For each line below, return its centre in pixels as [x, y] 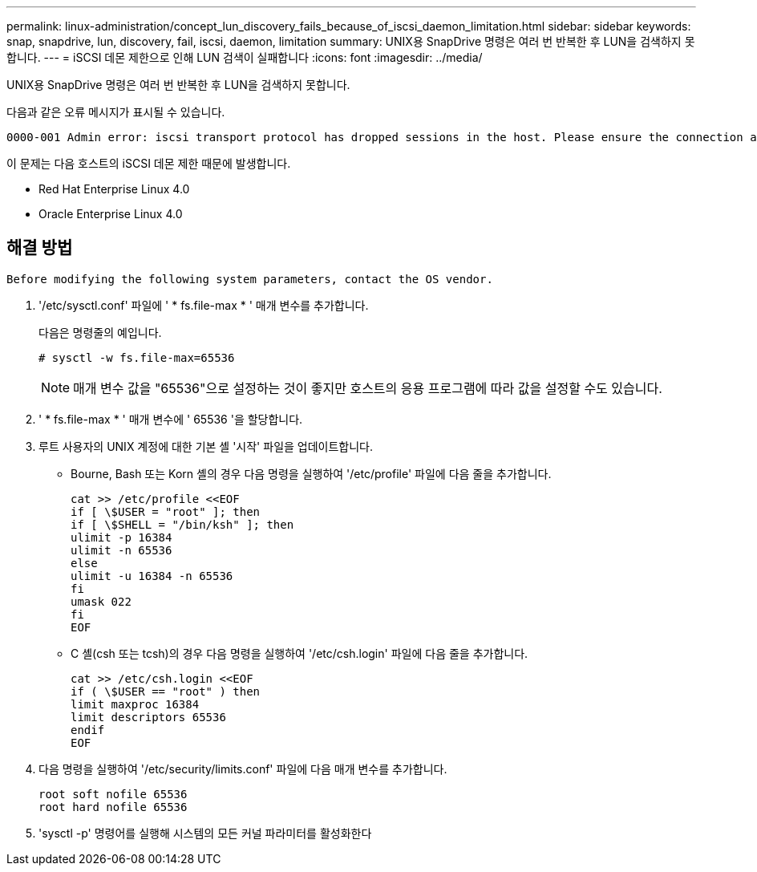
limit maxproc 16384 [135, 704]
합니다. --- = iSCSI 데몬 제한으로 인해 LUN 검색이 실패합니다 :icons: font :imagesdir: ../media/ [245, 57]
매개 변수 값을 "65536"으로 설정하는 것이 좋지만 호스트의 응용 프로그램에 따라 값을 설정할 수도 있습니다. [368, 388]
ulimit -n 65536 [121, 550]
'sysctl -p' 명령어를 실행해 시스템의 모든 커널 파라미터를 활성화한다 [205, 833]
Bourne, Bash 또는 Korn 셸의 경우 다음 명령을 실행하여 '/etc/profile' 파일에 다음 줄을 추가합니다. [311, 473]
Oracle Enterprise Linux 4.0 [111, 214]
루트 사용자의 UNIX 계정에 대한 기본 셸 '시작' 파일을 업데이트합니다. [206, 446]
